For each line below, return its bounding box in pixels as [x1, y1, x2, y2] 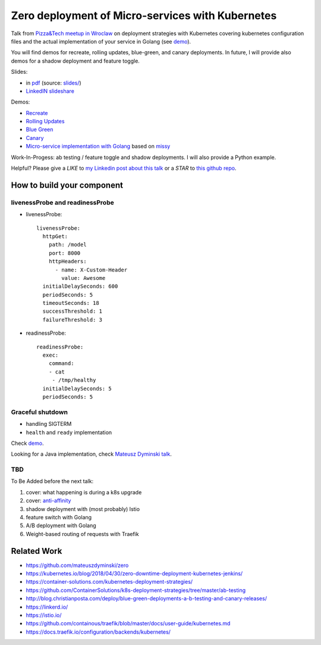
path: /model [48, 241, 87, 248]
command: [48, 360, 74, 367]
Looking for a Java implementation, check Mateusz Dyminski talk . [11, 450, 172, 458]
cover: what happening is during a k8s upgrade [26, 488, 142, 496]
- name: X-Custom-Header [55, 266, 128, 273]
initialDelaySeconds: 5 [42, 385, 112, 392]
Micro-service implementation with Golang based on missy [26, 143, 171, 150]
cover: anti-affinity [26, 497, 71, 504]
